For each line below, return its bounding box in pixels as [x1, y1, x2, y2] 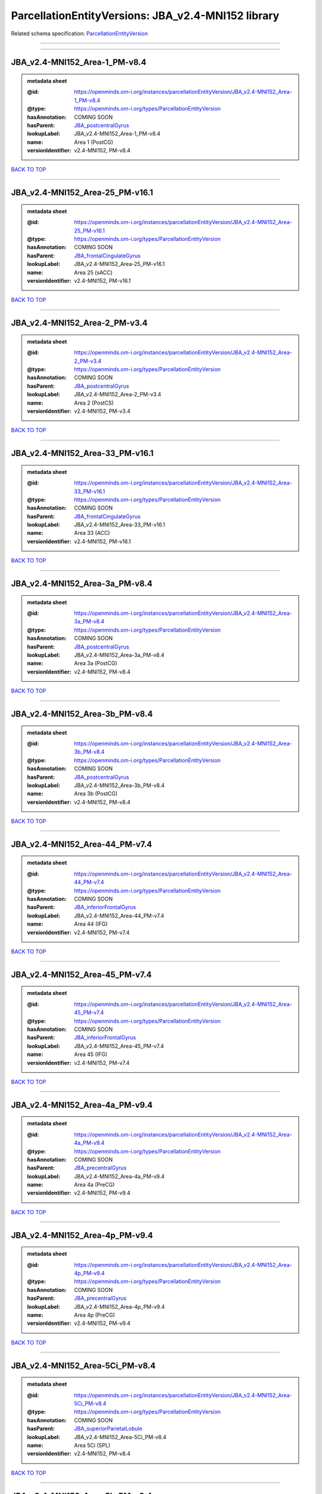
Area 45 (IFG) [74, 1051, 107, 1058]
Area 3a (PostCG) [74, 660, 117, 667]
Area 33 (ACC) [74, 529, 110, 537]
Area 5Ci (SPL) [74, 1441, 110, 1449]
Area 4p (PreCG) [74, 1311, 116, 1318]
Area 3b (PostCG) [74, 790, 118, 797]
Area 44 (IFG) [74, 920, 108, 927]
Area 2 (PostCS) [74, 399, 114, 406]
